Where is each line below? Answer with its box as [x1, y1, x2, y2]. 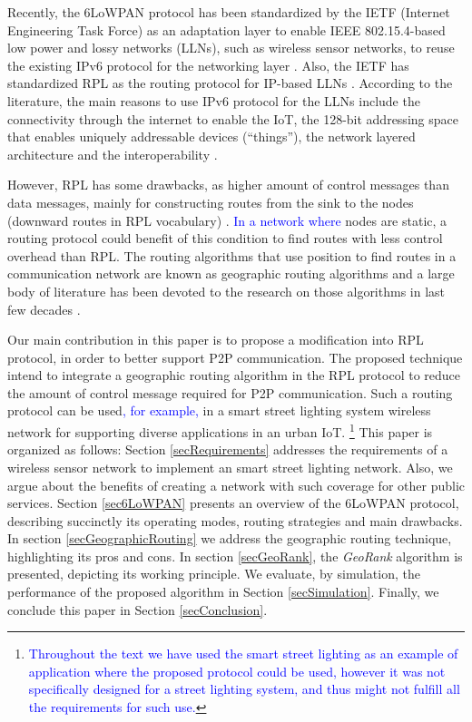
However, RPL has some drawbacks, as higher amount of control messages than [7, 175, 449, 194]
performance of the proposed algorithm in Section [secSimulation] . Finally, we [7, 582, 439, 601]
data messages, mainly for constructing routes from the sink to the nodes [7, 192, 414, 211]
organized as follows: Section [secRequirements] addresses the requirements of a [7, 440, 448, 459]
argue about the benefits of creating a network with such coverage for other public [7, 475, 465, 494]
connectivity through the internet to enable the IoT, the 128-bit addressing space [7, 109, 458, 128]
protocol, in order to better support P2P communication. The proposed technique [7, 347, 463, 366]
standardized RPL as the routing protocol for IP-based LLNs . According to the [7, 73, 453, 93]
